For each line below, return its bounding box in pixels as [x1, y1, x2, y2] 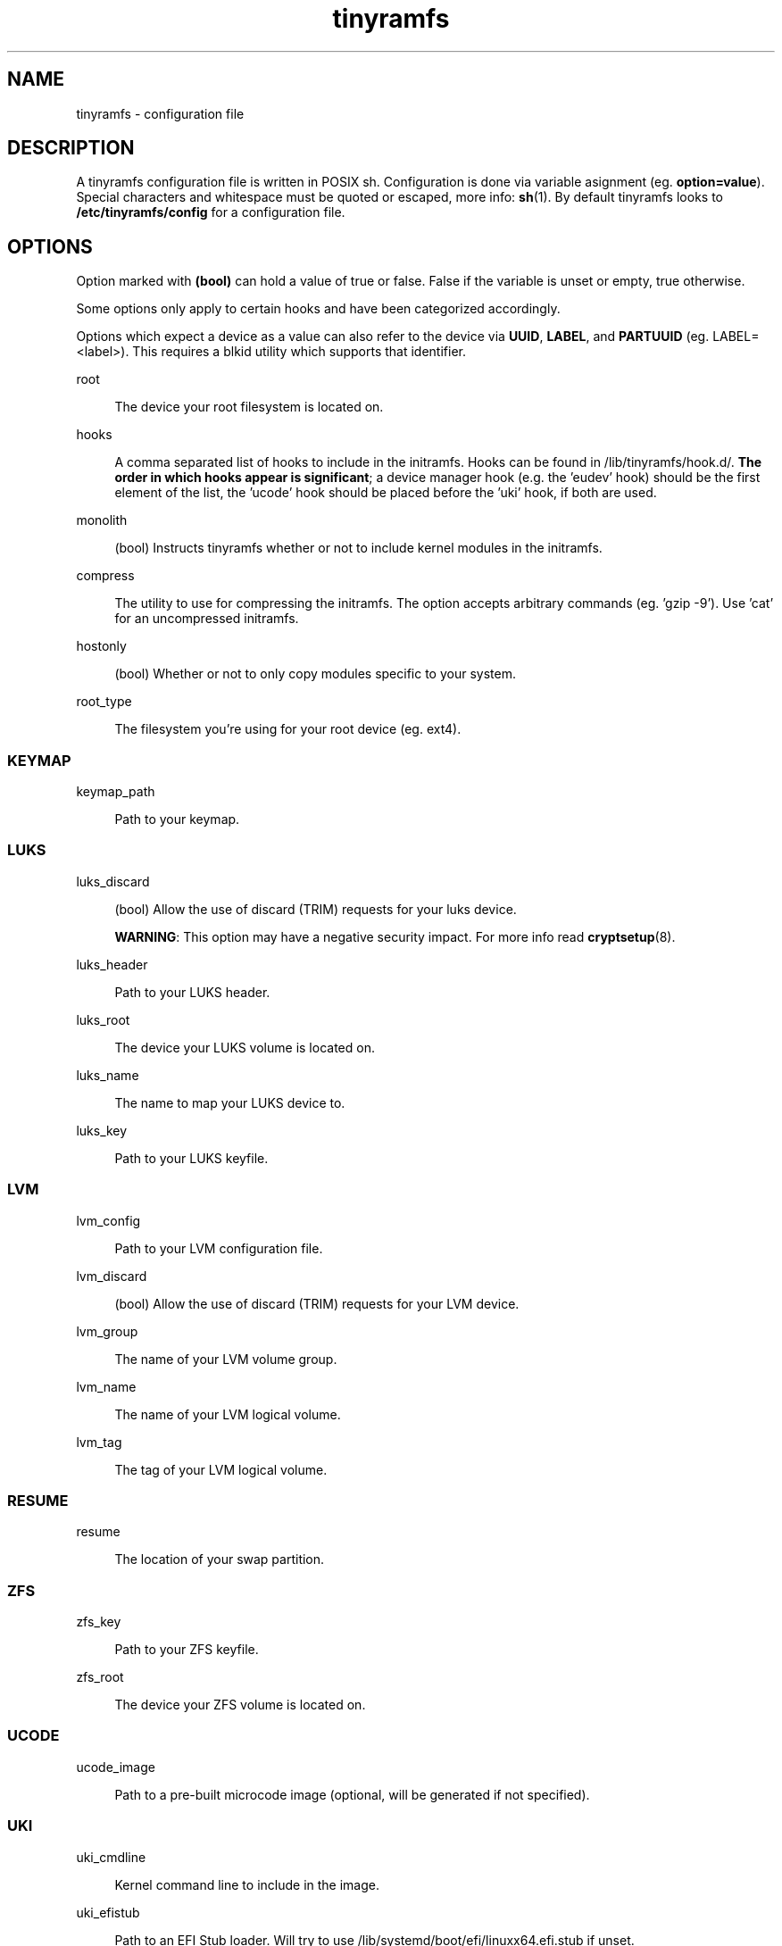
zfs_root [76, 1669, 124, 1685]
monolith [76, 512, 128, 528]
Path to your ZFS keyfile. [114, 1642, 259, 1658]
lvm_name [76, 1378, 137, 1394]
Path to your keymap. [114, 811, 240, 827]
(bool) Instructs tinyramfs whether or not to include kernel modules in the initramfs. [114, 540, 603, 556]
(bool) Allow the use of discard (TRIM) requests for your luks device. [114, 901, 517, 917]
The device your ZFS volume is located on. [114, 1697, 366, 1713]
